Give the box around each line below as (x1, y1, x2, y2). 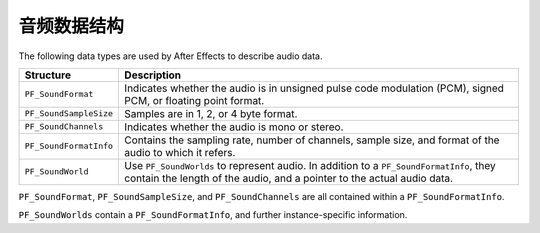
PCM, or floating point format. (124, 93, 265, 107)
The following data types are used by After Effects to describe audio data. (18, 50, 323, 62)
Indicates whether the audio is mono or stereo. (124, 120, 344, 134)
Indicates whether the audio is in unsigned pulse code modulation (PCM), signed (124, 81, 505, 95)
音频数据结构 (18, 15, 125, 37)
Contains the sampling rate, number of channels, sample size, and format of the (124, 133, 500, 147)
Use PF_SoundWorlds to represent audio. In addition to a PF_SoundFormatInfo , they (124, 158, 496, 172)
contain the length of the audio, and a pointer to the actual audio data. (124, 171, 454, 185)
